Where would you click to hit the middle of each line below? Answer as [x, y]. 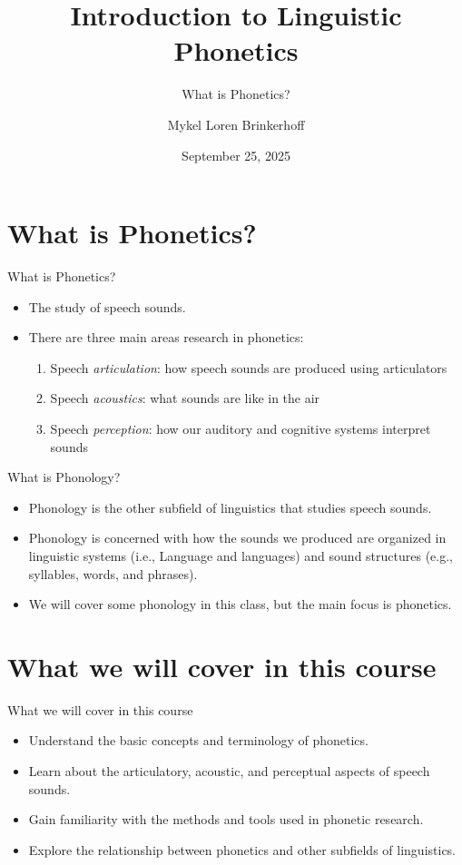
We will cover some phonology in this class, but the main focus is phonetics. [240, 604]
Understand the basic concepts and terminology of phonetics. [198, 740]
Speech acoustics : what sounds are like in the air [185, 398]
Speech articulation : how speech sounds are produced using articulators [249, 367]
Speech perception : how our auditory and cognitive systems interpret [241, 428]
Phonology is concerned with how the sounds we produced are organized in [237, 538]
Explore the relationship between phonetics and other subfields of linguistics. [242, 849]
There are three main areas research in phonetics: [166, 337]
